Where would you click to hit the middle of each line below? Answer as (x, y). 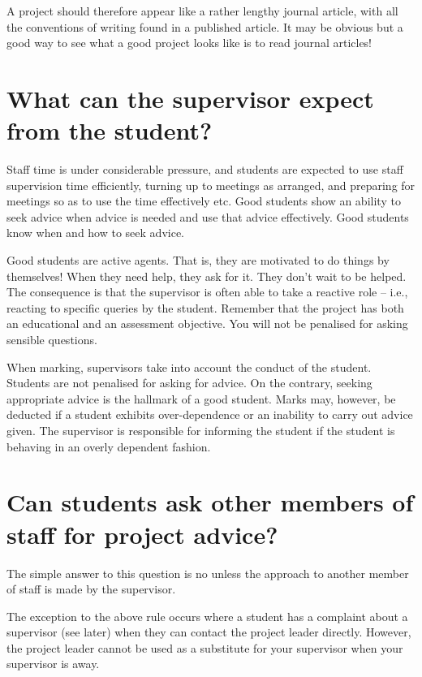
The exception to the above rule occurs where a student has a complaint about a (207, 616)
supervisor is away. (53, 664)
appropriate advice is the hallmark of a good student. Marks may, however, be (201, 398)
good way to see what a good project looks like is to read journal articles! (189, 43)
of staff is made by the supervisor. (91, 589)
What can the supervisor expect (190, 98)
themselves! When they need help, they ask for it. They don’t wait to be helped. (207, 276)
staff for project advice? (142, 534)
